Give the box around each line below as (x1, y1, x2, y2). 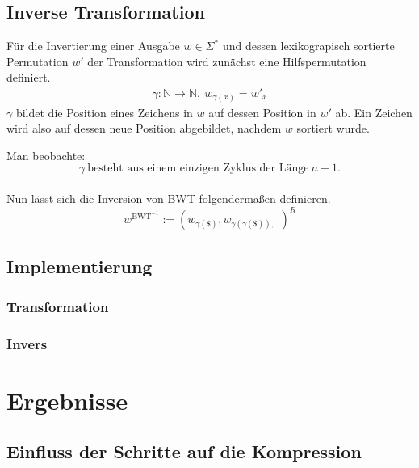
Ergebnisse (6, 383, 128, 416)
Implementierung (6, 254, 153, 279)
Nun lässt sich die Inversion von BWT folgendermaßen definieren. (6, 189, 331, 206)
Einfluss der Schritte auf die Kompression (6, 439, 362, 464)
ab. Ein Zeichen (335, 103, 413, 120)
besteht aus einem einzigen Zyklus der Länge (87, 162, 309, 175)
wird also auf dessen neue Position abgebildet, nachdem (6, 120, 282, 137)
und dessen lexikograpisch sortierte (222, 37, 395, 54)
